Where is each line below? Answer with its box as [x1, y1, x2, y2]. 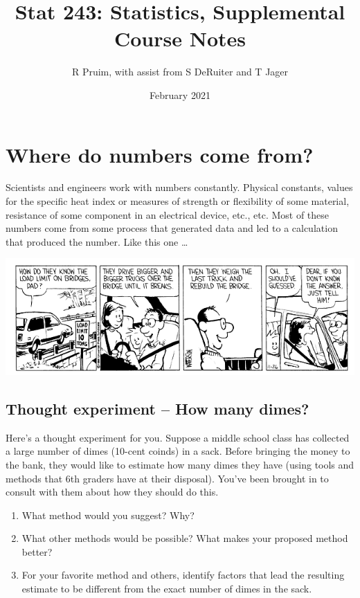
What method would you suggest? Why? [21, 507, 195, 522]
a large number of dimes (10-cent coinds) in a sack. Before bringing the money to [6, 444, 350, 458]
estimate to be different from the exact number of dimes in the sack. [21, 581, 312, 596]
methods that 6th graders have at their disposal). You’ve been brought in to [6, 471, 329, 485]
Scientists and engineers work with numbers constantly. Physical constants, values [6, 180, 353, 194]
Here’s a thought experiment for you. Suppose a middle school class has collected [6, 430, 350, 444]
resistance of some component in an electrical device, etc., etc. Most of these [6, 207, 330, 221]
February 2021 [150, 87, 210, 102]
